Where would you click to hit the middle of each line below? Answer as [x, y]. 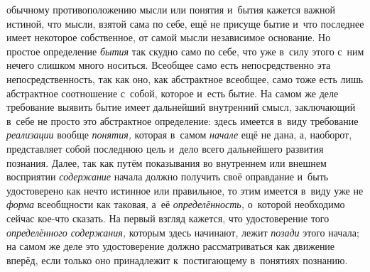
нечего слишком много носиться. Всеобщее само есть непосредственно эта [169, 65]
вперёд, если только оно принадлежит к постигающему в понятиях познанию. [177, 260]
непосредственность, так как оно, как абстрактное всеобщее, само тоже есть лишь [185, 78]
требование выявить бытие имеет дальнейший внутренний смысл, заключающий [181, 107]
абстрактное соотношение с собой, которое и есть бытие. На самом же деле [173, 93]
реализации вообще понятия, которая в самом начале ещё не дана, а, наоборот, [179, 135]
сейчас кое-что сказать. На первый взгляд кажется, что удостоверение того [168, 218]
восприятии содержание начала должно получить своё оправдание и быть [168, 176]
